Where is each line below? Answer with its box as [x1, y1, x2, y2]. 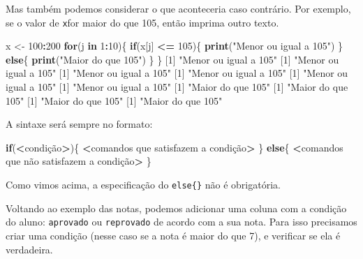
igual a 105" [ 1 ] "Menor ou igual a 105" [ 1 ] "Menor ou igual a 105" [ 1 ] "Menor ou [6, 66, 348, 80]
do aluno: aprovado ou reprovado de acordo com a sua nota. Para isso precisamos [6, 214, 357, 229]
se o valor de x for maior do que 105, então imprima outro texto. [6, 15, 279, 29]
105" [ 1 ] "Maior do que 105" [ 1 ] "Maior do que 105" [6, 93, 223, 108]
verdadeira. [6, 242, 53, 256]
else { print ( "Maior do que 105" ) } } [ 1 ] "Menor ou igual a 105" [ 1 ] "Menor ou [6, 52, 339, 66]
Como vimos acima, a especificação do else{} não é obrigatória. [6, 177, 281, 191]
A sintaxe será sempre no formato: [6, 117, 153, 131]
